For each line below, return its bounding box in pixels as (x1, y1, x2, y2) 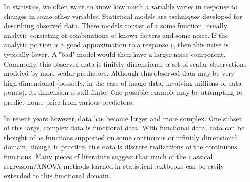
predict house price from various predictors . (4, 96, 134, 107)
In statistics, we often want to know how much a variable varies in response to (4, 1, 238, 11)
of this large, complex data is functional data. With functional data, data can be (4, 123, 245, 133)
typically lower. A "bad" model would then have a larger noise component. (4, 49, 226, 59)
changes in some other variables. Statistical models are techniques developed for (4, 11, 242, 21)
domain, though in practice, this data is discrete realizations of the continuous (4, 142, 237, 152)
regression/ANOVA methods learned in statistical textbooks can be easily (4, 161, 224, 171)
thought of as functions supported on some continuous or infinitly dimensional (4, 132, 237, 142)
